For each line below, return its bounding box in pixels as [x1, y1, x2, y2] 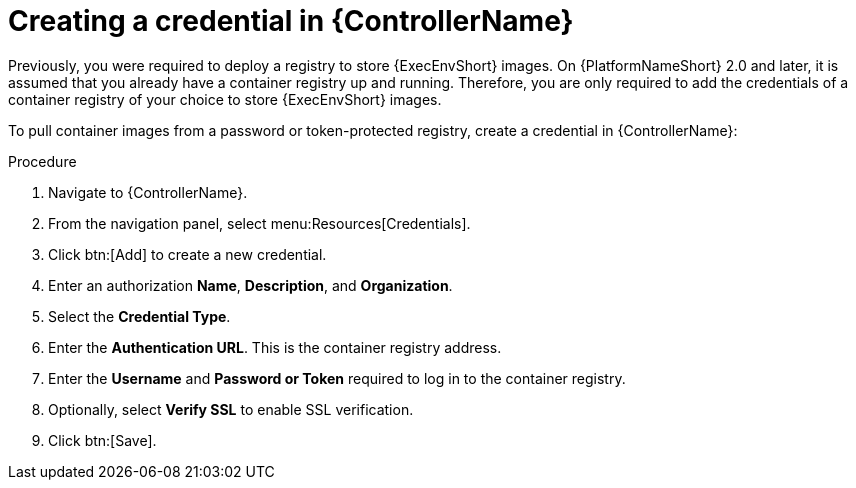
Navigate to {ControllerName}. [48, 183, 248, 201]
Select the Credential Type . [48, 307, 231, 325]
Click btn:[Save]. [48, 431, 157, 449]
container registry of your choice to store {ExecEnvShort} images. [8, 90, 442, 108]
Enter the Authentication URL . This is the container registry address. [48, 338, 502, 356]
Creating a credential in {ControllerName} [8, 4, 574, 38]
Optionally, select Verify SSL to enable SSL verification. [48, 400, 414, 418]
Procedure [8, 152, 77, 170]
